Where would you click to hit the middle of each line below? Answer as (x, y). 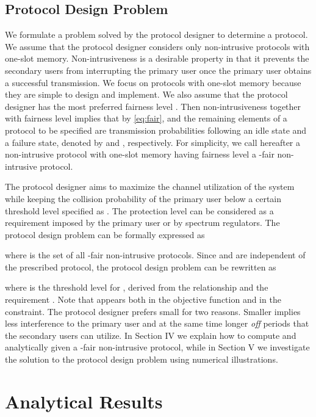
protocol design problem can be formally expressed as (105, 234)
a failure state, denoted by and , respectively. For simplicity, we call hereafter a (153, 142)
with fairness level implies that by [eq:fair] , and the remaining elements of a (146, 118)
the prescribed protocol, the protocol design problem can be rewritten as (141, 267)
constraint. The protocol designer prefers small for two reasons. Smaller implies (153, 311)
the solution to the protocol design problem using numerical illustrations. (142, 359)
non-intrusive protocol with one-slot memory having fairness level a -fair (140, 154)
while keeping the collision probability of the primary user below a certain (143, 198)
